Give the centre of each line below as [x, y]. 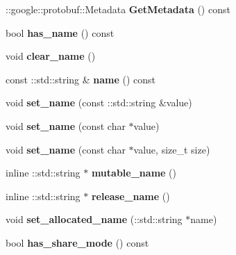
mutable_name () [134, 173]
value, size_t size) [172, 149]
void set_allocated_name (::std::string [94, 219]
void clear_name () [51, 56]
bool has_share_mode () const [77, 242]
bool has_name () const [60, 32]
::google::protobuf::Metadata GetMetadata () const [118, 9]
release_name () [130, 196]
